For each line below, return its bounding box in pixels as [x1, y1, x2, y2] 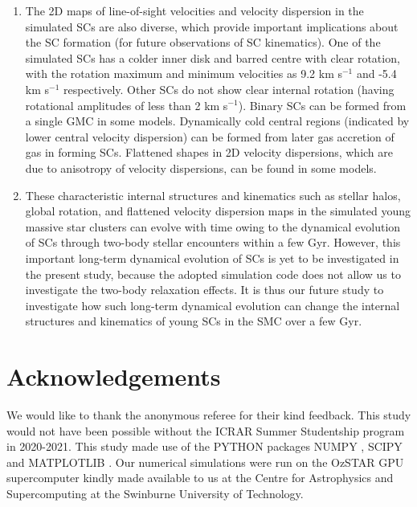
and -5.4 [356, 65, 397, 82]
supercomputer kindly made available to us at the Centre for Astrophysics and [6, 469, 394, 486]
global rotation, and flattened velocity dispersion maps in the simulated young [25, 202, 411, 219]
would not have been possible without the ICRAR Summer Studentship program [6, 422, 405, 439]
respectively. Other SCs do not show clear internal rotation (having [63, 80, 395, 97]
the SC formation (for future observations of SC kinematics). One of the [25, 34, 381, 51]
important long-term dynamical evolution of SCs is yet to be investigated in [25, 249, 399, 266]
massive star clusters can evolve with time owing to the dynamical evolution [25, 218, 401, 235]
